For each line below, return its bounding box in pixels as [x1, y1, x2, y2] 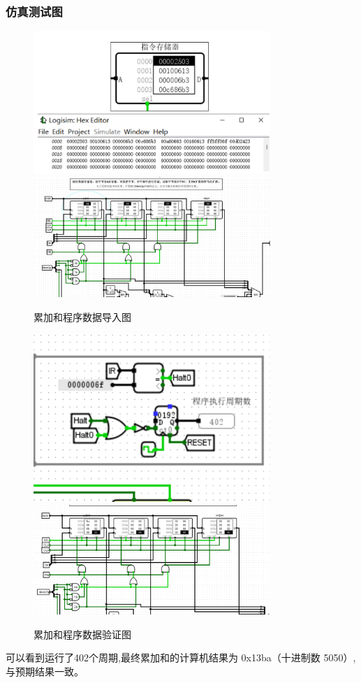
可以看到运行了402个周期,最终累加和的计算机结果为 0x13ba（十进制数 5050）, [6, 650, 356, 665]
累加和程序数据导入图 [34, 310, 131, 324]
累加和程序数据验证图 [34, 626, 131, 641]
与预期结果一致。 [6, 663, 84, 678]
